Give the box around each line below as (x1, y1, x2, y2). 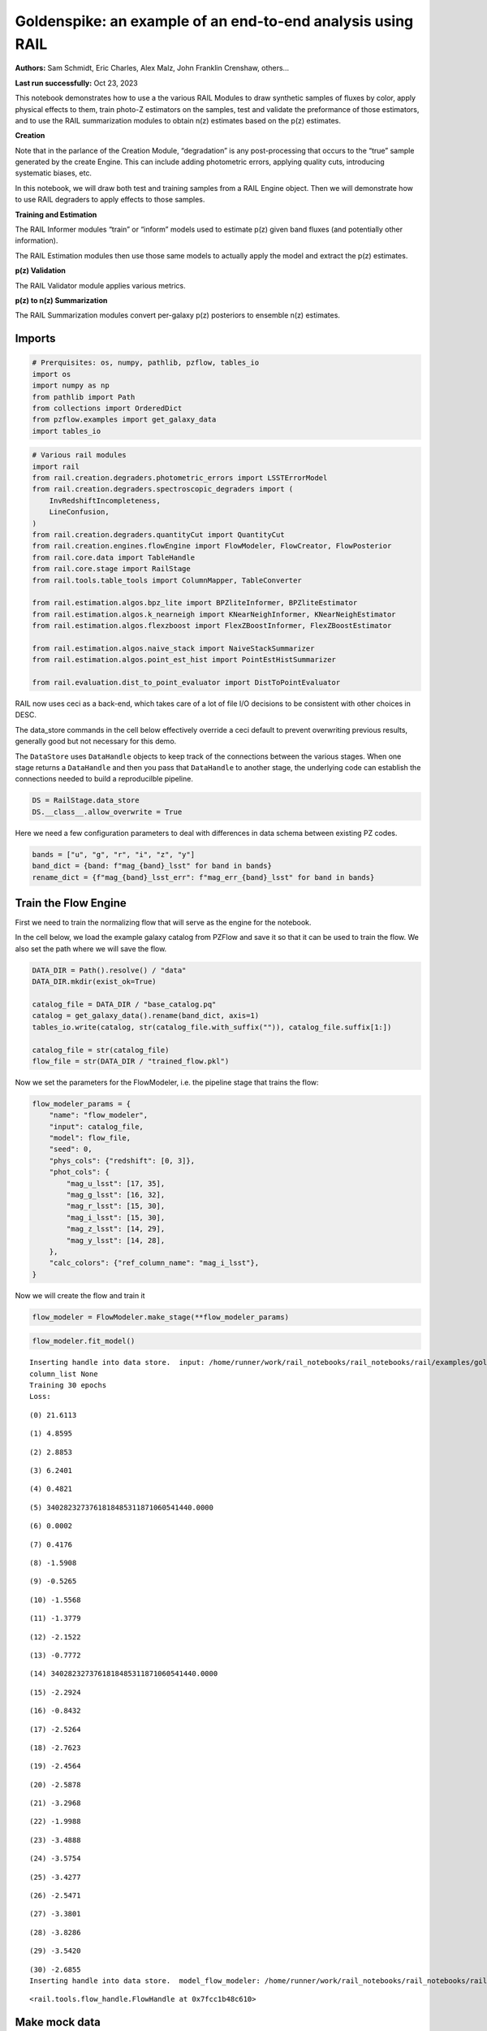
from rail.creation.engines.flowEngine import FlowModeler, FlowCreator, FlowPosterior (32, 541, 392, 551)
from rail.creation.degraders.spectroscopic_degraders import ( (32, 484, 294, 494)
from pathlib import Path (32, 392, 136, 401)
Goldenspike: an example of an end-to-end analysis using (15, 12, 414, 30)
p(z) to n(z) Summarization (15, 295, 108, 305)
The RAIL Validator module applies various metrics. (15, 280, 186, 290)
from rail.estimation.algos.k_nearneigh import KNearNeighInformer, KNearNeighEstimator (32, 609, 397, 619)
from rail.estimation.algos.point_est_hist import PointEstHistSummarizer (32, 655, 337, 665)
